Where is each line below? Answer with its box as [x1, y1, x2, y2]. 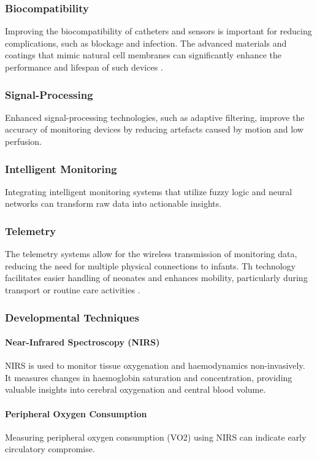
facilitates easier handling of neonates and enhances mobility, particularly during [5, 271, 308, 284]
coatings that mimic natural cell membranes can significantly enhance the [5, 48, 282, 61]
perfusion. [5, 135, 42, 147]
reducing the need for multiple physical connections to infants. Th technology [5, 259, 296, 272]
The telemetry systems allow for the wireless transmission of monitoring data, [5, 247, 297, 260]
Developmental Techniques [5, 309, 139, 325]
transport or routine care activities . [5, 283, 140, 296]
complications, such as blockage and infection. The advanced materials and [5, 36, 287, 49]
